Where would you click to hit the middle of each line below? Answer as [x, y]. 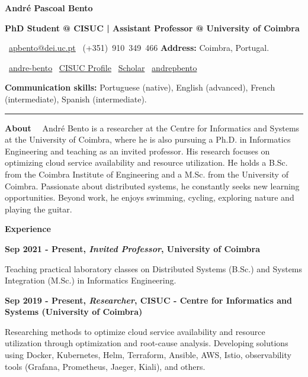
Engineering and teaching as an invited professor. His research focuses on [137, 151]
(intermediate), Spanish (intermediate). [76, 99]
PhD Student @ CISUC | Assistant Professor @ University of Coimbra [152, 28]
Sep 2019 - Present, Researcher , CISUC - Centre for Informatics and [148, 300]
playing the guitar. [38, 209]
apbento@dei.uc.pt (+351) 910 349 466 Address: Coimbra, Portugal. [139, 48]
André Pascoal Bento [49, 8]
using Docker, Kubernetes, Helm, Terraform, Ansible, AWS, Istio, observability [148, 355]
